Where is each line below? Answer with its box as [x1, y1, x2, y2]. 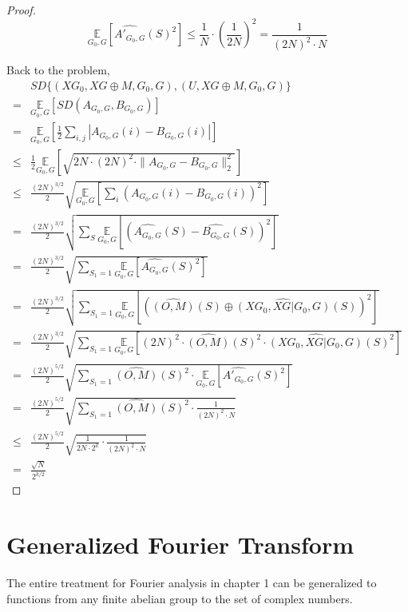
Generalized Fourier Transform [6, 528, 354, 561]
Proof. [6, 2, 36, 18]
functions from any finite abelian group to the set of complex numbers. [6, 590, 353, 606]
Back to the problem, [6, 62, 110, 78]
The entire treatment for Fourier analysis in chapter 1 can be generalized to [6, 574, 377, 590]
